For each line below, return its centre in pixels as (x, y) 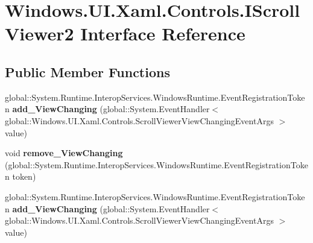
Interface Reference (163, 33)
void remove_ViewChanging (64, 153)
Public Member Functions (87, 71)
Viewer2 (40, 33)
